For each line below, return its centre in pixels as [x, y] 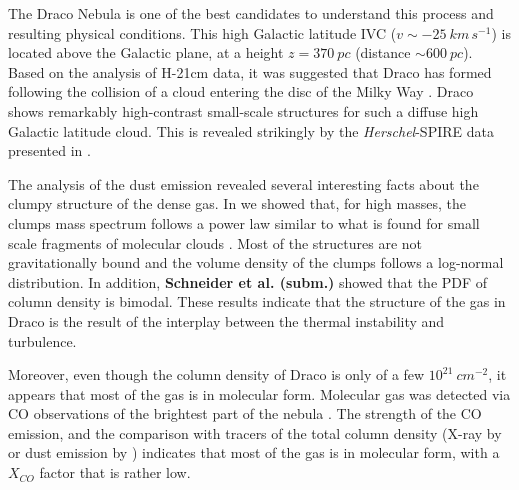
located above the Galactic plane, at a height [146, 52]
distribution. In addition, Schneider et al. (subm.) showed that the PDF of [248, 281]
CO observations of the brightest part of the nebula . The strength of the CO [245, 413]
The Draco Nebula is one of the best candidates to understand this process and [251, 13]
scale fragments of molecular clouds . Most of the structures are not [215, 242]
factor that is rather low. [115, 472]
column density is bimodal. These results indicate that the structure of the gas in [257, 301]
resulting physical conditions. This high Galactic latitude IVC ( [202, 32]
